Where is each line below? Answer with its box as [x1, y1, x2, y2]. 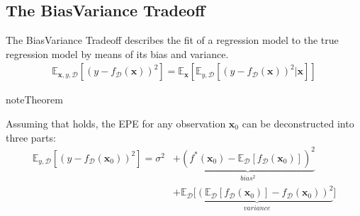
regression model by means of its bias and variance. [6, 46, 229, 61]
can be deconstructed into [242, 116, 354, 131]
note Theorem [6, 92, 63, 107]
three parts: [6, 130, 56, 144]
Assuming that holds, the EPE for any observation [6, 116, 226, 131]
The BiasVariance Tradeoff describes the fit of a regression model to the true [6, 33, 339, 47]
